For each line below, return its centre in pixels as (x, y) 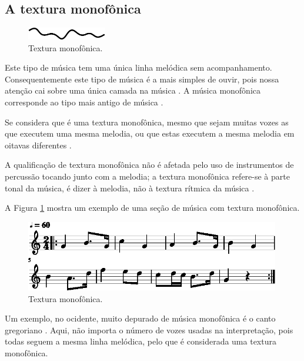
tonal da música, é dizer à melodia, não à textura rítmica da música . (130, 188)
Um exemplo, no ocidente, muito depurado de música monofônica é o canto (140, 318)
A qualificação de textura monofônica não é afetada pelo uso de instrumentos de (149, 165)
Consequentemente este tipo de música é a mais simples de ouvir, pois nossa (142, 79)
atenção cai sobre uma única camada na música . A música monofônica (133, 90)
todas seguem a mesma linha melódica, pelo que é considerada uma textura (141, 341)
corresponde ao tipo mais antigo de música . (84, 102)
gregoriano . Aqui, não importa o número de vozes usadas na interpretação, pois (149, 329)
